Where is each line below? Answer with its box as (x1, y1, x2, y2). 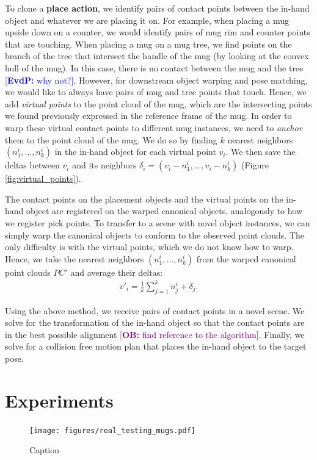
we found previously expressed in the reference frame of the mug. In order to (5, 109, 292, 122)
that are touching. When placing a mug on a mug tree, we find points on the (5, 37, 292, 50)
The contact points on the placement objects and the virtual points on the (5, 192, 283, 205)
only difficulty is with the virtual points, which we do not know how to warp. (5, 240, 294, 253)
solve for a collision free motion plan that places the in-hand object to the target (5, 340, 307, 353)
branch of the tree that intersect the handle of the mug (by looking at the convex (5, 49, 309, 62)
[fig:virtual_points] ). (5, 172, 81, 185)
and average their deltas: (70, 265, 163, 278)
